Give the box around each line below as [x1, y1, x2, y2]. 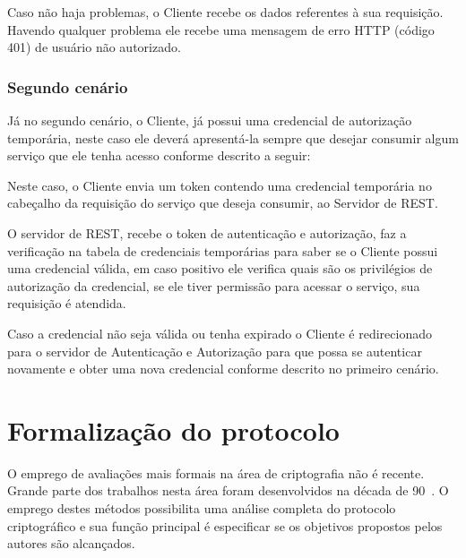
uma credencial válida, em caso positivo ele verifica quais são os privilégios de [7, 259, 433, 278]
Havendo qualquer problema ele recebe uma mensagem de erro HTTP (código [7, 20, 435, 39]
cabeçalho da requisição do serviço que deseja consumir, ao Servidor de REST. [7, 193, 438, 212]
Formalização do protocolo [7, 411, 340, 448]
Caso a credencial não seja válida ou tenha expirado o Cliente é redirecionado [7, 323, 432, 342]
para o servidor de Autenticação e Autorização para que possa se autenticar [7, 341, 422, 360]
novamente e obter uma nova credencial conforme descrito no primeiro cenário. [7, 359, 439, 378]
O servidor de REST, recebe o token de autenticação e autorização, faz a [7, 223, 407, 242]
